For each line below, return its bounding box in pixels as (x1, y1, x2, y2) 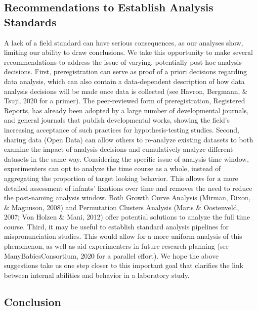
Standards (4, 14, 57, 29)
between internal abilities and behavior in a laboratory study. (4, 269, 190, 280)
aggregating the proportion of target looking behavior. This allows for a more (4, 173, 238, 183)
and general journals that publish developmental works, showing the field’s (4, 115, 230, 125)
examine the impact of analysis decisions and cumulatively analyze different (4, 144, 233, 154)
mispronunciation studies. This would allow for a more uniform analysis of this (4, 231, 242, 241)
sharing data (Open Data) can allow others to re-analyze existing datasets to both (4, 134, 253, 144)
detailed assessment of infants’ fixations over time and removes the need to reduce (4, 182, 252, 193)
